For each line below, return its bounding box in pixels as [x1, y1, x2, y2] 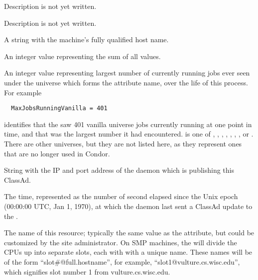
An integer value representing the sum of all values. [4, 51, 161, 61]
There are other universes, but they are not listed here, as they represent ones [4, 139, 242, 148]
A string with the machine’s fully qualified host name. [4, 34, 169, 45]
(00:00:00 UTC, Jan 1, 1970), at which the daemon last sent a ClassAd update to [4, 201, 253, 211]
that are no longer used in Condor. [4, 148, 110, 158]
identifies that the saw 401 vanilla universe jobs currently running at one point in [4, 119, 252, 129]
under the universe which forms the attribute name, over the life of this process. [4, 77, 248, 87]
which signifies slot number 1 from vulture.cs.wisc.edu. [4, 266, 170, 277]
